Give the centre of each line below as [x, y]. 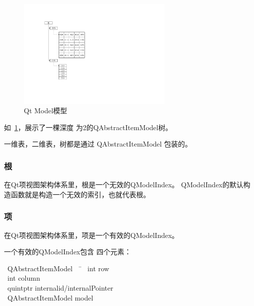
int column [24, 278]
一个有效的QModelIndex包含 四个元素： [68, 252]
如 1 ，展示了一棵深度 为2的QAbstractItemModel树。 [88, 127]
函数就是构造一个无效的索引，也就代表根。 [80, 194]
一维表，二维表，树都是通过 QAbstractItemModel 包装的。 [98, 144]
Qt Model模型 [46, 111]
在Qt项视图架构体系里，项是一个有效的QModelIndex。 [91, 235]
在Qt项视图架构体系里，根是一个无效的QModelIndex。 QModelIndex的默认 [124, 185]
